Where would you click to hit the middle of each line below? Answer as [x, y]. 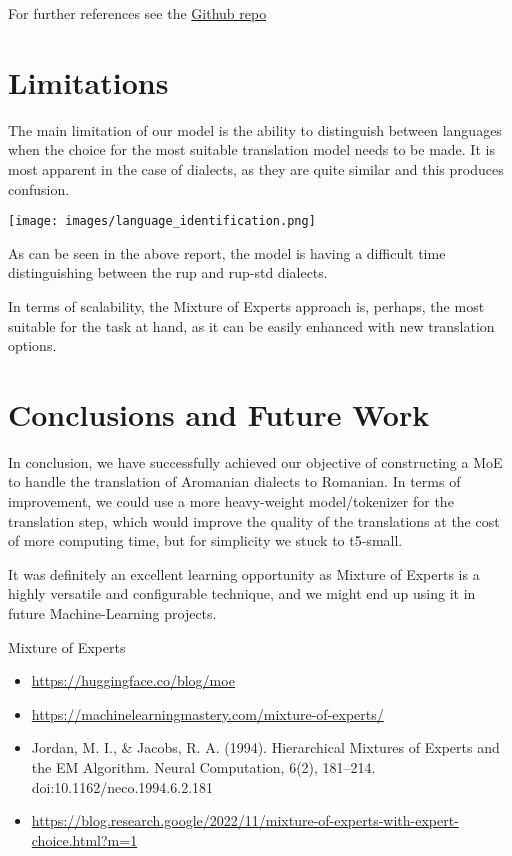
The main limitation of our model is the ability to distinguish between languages [255, 129]
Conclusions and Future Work [219, 413]
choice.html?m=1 [84, 839]
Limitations [88, 81]
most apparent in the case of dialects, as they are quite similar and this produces [256, 168]
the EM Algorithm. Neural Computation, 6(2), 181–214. [203, 766]
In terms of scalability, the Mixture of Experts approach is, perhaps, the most [246, 305]
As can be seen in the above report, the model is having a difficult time [227, 252]
